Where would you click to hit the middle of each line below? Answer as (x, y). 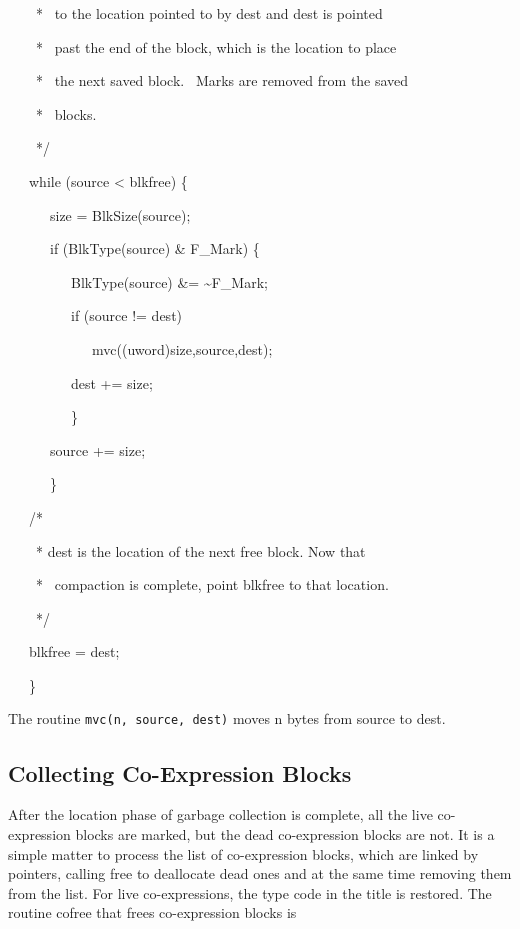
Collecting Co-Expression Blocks (180, 772)
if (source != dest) (126, 315)
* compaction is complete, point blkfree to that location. (212, 584)
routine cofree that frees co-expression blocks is (152, 912)
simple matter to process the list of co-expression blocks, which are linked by (243, 853)
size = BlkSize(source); (120, 214)
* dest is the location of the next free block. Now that (200, 550)
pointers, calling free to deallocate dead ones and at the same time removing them (260, 873)
